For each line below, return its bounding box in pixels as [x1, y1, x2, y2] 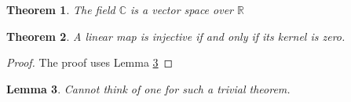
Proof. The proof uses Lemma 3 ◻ [6, 54, 174, 71]
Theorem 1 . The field [6, 2, 115, 17]
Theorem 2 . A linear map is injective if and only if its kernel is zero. [6, 27, 346, 44]
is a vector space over [130, 2, 234, 17]
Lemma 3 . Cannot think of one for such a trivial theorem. [6, 80, 291, 97]
